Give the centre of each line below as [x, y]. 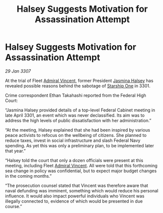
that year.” [15, 151]
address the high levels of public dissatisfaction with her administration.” [78, 120]
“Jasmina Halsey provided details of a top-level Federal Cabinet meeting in [80, 110]
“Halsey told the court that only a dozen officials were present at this [74, 160]
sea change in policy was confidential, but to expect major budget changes [81, 171]
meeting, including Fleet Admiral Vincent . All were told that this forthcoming [81, 165]
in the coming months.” [28, 176]
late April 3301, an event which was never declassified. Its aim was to [75, 115]
